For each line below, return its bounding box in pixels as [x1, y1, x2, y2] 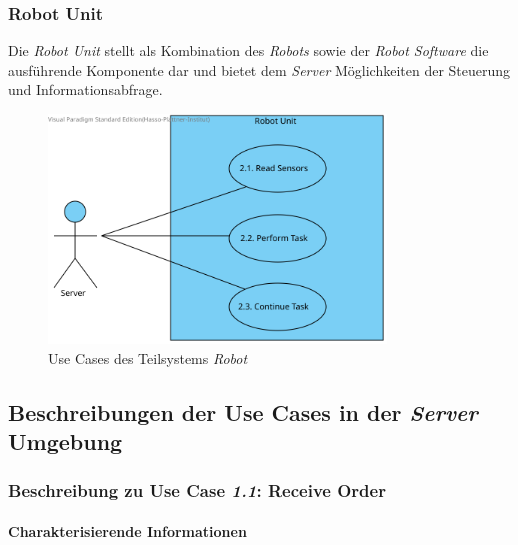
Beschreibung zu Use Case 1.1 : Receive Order [8, 478, 386, 503]
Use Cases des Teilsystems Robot [48, 347, 248, 368]
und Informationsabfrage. [8, 79, 163, 100]
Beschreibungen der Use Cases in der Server [8, 396, 478, 427]
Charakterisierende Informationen [8, 520, 247, 541]
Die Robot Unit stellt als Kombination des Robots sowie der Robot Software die [8, 40, 489, 61]
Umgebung [8, 426, 123, 457]
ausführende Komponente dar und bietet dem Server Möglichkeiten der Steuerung [8, 59, 511, 80]
